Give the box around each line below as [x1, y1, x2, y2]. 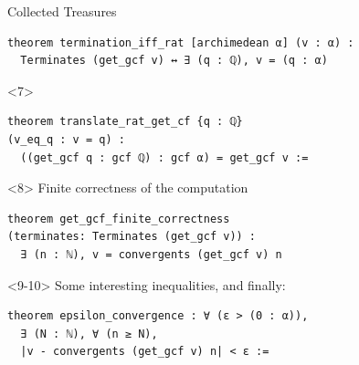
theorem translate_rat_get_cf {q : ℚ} [7, 115, 243, 129]
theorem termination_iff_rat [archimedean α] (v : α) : [7, 36, 354, 49]
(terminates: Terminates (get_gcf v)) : [7, 230, 257, 244]
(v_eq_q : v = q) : [7, 132, 125, 146]
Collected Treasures [7, 2, 117, 20]
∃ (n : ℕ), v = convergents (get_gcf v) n [20, 247, 282, 261]
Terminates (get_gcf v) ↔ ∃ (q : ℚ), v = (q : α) [20, 54, 328, 68]
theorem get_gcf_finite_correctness [7, 212, 230, 225]
